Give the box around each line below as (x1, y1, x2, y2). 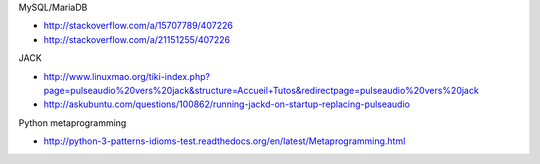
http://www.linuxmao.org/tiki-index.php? (43, 70, 210, 82)
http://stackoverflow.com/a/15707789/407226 (43, 20, 234, 32)
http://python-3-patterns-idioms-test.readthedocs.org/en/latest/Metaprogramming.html (43, 135, 406, 147)
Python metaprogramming (18, 116, 127, 129)
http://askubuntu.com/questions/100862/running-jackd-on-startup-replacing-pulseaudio (43, 98, 410, 110)
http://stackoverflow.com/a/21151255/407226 (43, 33, 230, 45)
